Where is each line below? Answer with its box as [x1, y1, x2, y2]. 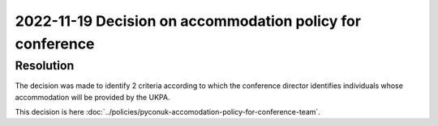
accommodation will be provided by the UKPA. [15, 92, 170, 102]
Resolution [15, 58, 75, 73]
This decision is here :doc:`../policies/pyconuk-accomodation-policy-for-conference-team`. [15, 107, 320, 116]
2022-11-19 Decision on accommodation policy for [15, 12, 361, 30]
